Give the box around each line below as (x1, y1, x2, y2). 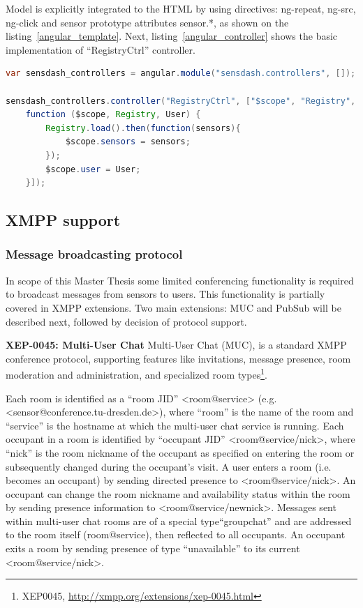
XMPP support (6, 209, 121, 231)
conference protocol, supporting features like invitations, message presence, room (6, 351, 351, 365)
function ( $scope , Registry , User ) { (25, 109, 201, 120)
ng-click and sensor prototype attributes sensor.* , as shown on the (6, 15, 289, 29)
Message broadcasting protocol (6, 245, 183, 263)
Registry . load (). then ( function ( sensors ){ (45, 123, 241, 133)
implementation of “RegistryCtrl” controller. (6, 42, 195, 56)
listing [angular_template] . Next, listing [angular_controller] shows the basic (6, 29, 338, 43)
